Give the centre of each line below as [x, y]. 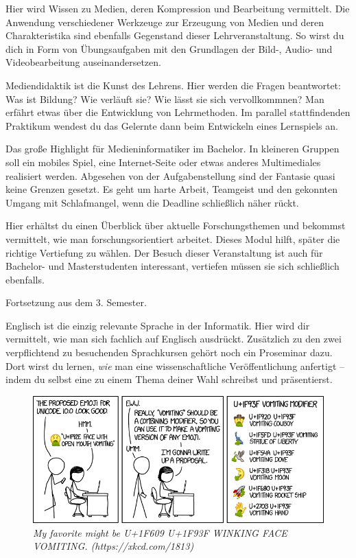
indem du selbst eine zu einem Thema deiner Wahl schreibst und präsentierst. [169, 379]
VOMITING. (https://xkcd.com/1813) [114, 546]
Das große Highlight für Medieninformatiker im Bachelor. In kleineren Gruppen [173, 149]
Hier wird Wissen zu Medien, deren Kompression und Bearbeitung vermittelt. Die [178, 8]
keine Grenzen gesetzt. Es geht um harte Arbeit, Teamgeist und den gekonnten [171, 189]
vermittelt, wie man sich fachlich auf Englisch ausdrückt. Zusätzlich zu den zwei [174, 339]
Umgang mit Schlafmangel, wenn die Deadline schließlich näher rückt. [152, 202]
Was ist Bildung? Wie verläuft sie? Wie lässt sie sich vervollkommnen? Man [165, 98]
